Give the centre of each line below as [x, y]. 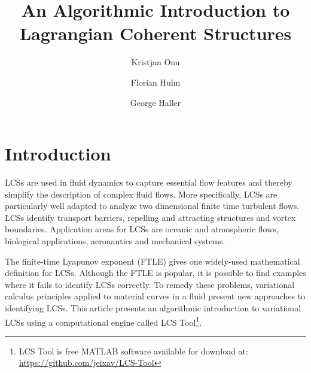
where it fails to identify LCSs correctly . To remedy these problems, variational [150, 284]
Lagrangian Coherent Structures [155, 33]
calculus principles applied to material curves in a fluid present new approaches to [155, 296]
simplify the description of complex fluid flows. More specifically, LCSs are [141, 194]
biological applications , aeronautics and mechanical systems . [115, 241]
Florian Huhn [155, 82]
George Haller [155, 102]
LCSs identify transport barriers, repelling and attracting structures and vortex [150, 217]
